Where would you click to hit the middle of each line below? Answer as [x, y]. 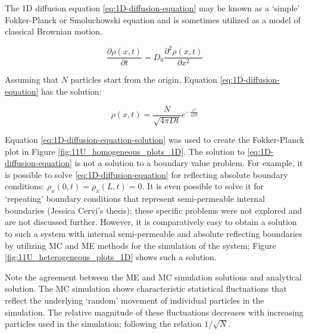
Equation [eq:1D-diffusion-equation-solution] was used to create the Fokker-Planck [155, 139]
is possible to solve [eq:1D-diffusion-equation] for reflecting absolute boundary [146, 174]
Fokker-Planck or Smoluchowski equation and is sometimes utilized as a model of [153, 19]
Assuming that [32, 79]
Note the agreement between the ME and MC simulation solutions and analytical [153, 277]
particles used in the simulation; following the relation [103, 324]
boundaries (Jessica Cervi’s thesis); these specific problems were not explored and [154, 210]
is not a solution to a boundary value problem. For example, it [189, 163]
